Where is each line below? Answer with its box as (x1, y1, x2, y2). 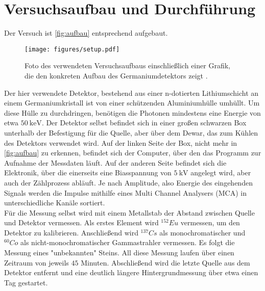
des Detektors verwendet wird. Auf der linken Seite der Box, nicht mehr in (4, 137, 237, 148)
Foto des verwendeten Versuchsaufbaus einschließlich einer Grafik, (25, 60, 230, 71)
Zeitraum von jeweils (4, 257, 69, 268)
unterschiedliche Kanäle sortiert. (4, 197, 105, 208)
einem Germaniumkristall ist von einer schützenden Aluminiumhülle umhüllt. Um (4, 97, 260, 108)
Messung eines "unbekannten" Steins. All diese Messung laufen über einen (4, 247, 234, 258)
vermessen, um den (180, 217, 240, 228)
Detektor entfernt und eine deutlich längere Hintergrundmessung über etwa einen (4, 267, 258, 278)
